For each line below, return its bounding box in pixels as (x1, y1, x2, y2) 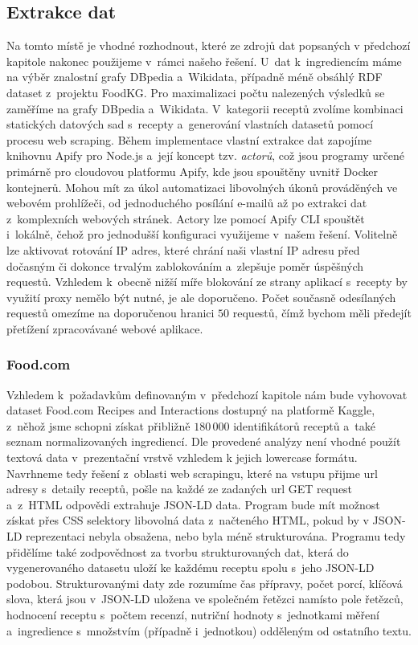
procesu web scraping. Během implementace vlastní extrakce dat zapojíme (6, 131, 372, 148)
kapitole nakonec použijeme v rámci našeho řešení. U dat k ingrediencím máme (6, 52, 402, 69)
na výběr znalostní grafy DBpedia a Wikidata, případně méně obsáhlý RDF (6, 68, 383, 85)
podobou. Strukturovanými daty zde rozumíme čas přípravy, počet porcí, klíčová (6, 574, 403, 591)
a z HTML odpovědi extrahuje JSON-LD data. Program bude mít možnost (6, 496, 380, 512)
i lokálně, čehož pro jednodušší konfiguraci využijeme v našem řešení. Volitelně (6, 226, 398, 243)
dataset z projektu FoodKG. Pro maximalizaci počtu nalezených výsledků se (6, 84, 385, 100)
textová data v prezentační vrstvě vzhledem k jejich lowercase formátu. (6, 449, 358, 466)
